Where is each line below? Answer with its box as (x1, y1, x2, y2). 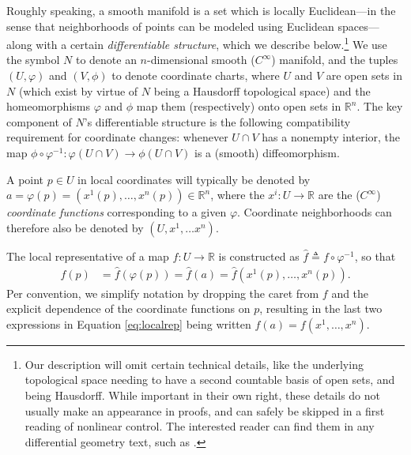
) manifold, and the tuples (271, 51, 398, 68)
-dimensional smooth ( (147, 51, 255, 68)
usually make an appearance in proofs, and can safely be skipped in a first (25, 402, 385, 419)
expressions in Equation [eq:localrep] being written (6, 315, 251, 332)
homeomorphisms (6, 98, 90, 115)
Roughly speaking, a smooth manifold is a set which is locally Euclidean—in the (6, 2, 396, 18)
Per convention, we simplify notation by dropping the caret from (6, 284, 319, 301)
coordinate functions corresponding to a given (6, 204, 227, 220)
